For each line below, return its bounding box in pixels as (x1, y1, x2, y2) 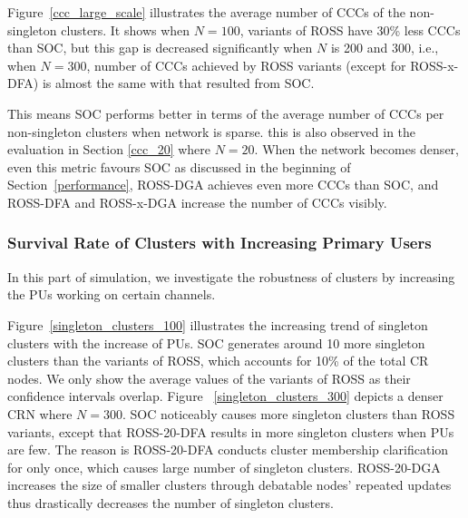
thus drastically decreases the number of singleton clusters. (7, 493, 335, 512)
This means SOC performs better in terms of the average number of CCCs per (7, 103, 444, 122)
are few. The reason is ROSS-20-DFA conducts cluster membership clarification (7, 440, 449, 459)
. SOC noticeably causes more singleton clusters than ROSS (122, 404, 455, 423)
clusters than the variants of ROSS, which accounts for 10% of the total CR (7, 351, 429, 370)
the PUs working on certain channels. (7, 285, 216, 304)
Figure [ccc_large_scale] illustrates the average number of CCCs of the (7, 3, 405, 21)
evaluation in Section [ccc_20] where (7, 140, 211, 159)
